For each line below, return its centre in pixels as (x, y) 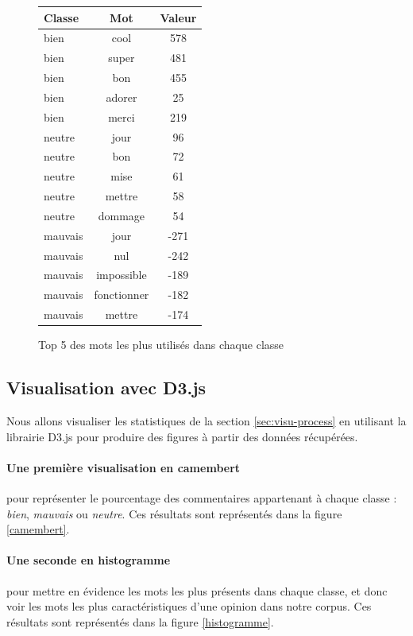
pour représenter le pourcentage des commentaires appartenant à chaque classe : (202, 498)
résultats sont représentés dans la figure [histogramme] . (140, 621)
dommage (122, 215)
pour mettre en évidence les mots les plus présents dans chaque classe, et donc (197, 590)
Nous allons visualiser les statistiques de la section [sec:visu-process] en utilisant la (206, 421)
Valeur (178, 17)
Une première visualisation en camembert (124, 467)
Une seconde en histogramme (89, 560)
